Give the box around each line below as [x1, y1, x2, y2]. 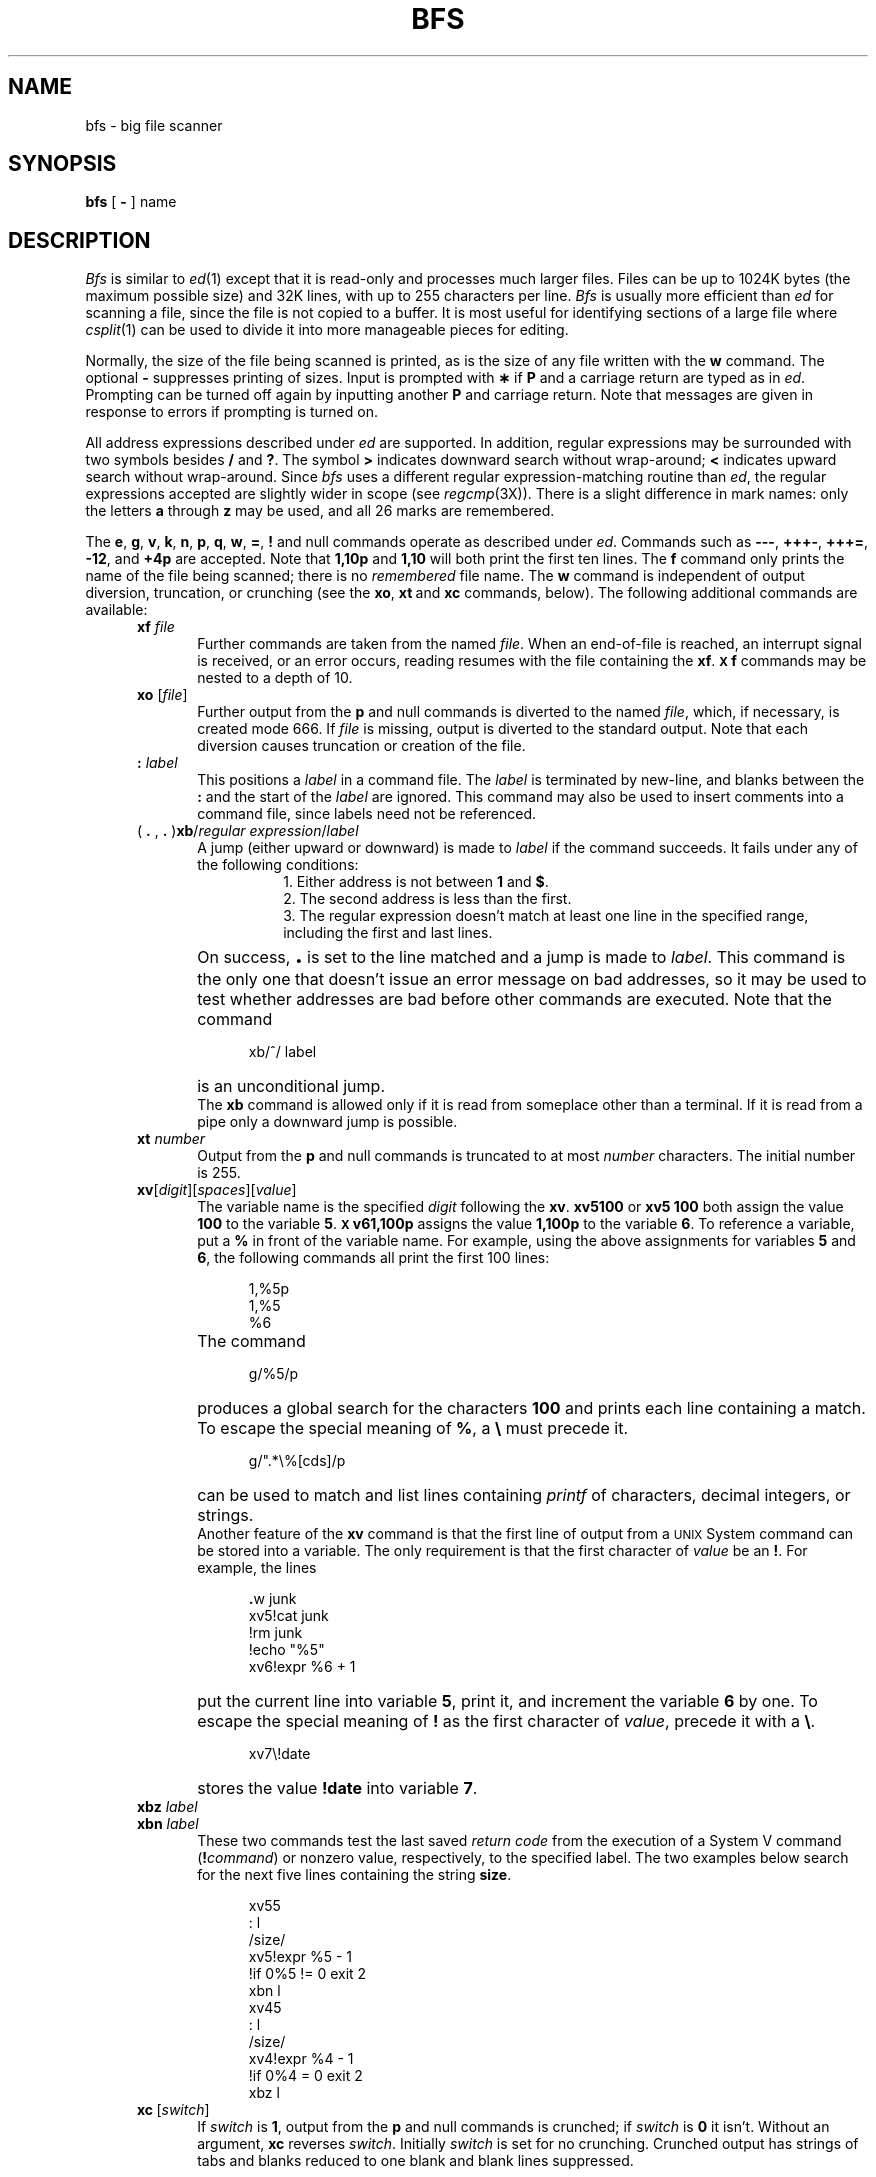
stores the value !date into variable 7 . [197, 1778, 478, 1799]
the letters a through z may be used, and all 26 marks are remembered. [85, 502, 555, 520]
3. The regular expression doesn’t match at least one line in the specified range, [283, 907, 809, 925]
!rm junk [248, 1624, 303, 1642]
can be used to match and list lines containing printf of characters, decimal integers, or [197, 1485, 851, 1506]
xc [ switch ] [137, 2101, 210, 2119]
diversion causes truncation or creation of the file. [197, 737, 526, 755]
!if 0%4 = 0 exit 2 [248, 2067, 363, 2085]
